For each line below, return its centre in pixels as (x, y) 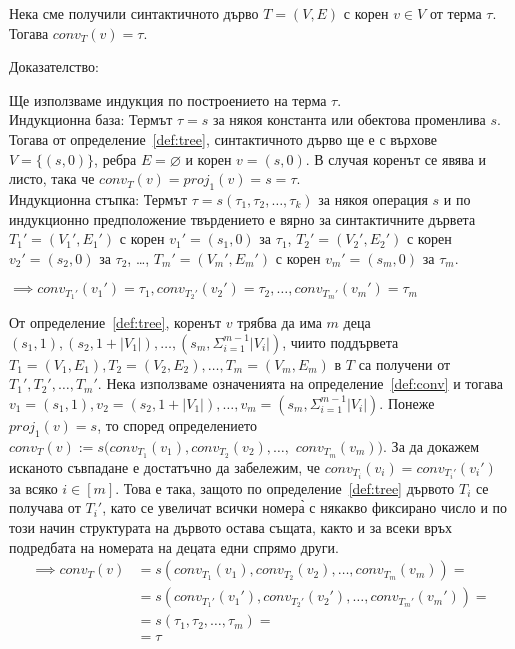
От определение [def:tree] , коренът (115, 322)
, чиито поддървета (340, 341)
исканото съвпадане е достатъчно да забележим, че (165, 466)
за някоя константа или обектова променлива (349, 119)
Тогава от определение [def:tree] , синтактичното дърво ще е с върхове (223, 138)
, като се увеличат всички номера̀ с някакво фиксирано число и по (305, 507)
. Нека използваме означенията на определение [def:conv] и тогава (300, 383)
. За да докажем (431, 445)
